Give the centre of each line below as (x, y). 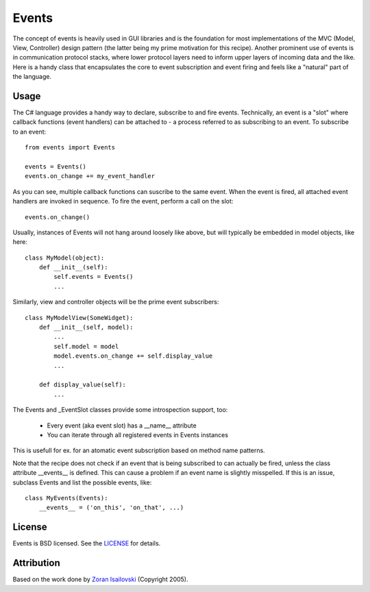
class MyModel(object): (65, 258)
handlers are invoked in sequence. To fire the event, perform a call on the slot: (123, 201)
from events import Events (70, 148)
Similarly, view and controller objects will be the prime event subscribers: (116, 302)
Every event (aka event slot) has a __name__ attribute (122, 425)
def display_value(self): (83, 385)
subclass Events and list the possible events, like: (82, 482)
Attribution (37, 563)
